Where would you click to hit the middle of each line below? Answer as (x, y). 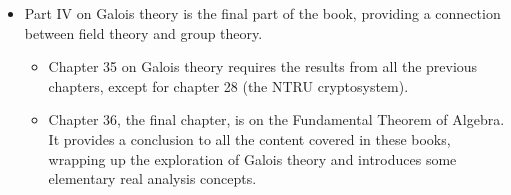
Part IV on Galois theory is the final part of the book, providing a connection (262, 13)
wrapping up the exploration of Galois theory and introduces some (252, 158)
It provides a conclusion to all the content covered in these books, (249, 138)
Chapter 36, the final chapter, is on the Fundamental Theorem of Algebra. (276, 119)
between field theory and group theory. (143, 32)
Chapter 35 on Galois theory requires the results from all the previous (263, 66)
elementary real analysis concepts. (152, 178)
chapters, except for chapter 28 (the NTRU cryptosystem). (228, 85)
